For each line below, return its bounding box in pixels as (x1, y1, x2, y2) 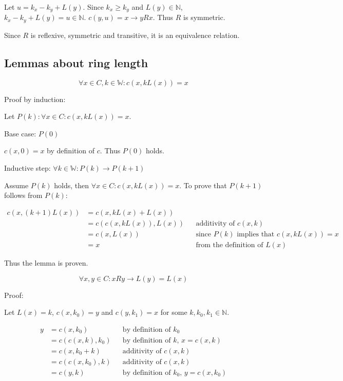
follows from (4, 190, 43, 200)
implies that (237, 230, 275, 238)
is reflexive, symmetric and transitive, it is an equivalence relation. (30, 29, 240, 40)
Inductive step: (4, 163, 51, 173)
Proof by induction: (4, 93, 66, 104)
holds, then (54, 179, 89, 190)
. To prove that (179, 179, 227, 190)
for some (160, 307, 187, 317)
